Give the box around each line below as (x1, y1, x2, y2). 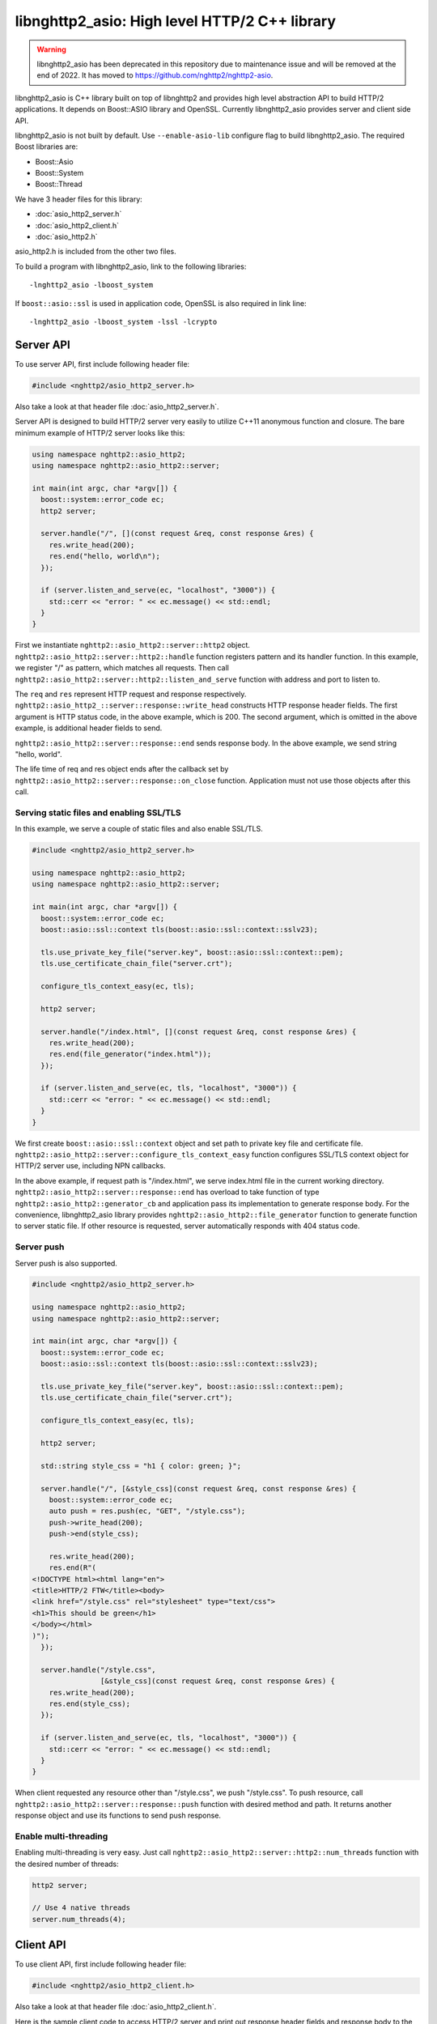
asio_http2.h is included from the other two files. (15, 247, 177, 257)
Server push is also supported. (15, 1258, 117, 1268)
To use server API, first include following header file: (15, 359, 190, 368)
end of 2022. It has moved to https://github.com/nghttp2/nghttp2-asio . (36, 70, 274, 80)
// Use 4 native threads (32, 1903, 131, 1912)
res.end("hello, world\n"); (49, 551, 161, 561)
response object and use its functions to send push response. (15, 1810, 222, 1821)
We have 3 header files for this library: (15, 194, 143, 204)
